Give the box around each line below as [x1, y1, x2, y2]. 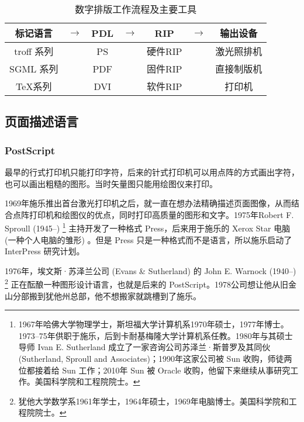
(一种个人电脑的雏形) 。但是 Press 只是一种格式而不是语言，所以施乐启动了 [5, 233, 292, 245]
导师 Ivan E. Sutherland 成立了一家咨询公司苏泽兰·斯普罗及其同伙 [18, 341, 271, 353]
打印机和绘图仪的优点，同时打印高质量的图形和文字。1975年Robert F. [29, 208, 294, 220]
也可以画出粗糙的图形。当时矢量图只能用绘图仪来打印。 [5, 177, 217, 189]
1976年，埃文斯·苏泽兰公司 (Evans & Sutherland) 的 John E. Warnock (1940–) [5, 264, 296, 276]
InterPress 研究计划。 [5, 245, 85, 257]
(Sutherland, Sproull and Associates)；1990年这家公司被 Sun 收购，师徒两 [18, 352, 292, 365]
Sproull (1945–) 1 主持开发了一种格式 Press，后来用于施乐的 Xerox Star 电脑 [5, 220, 291, 234]
